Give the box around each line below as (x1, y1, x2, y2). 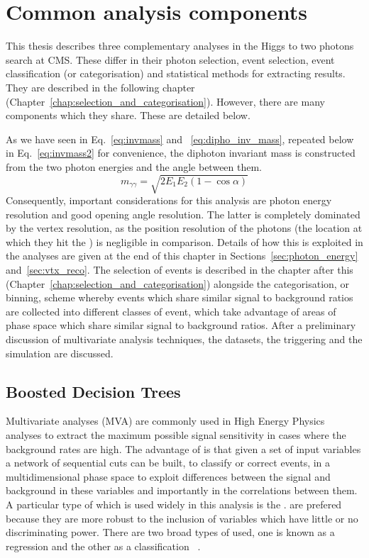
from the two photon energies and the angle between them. (6, 159, 263, 174)
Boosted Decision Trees (6, 380, 181, 402)
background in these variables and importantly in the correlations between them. (6, 483, 358, 498)
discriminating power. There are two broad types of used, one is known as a (6, 525, 335, 540)
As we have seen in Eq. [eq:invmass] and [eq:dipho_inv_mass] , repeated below (6, 131, 354, 146)
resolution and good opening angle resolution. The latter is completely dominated (6, 206, 360, 221)
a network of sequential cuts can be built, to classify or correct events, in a (6, 455, 331, 470)
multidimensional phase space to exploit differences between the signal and (6, 469, 331, 484)
